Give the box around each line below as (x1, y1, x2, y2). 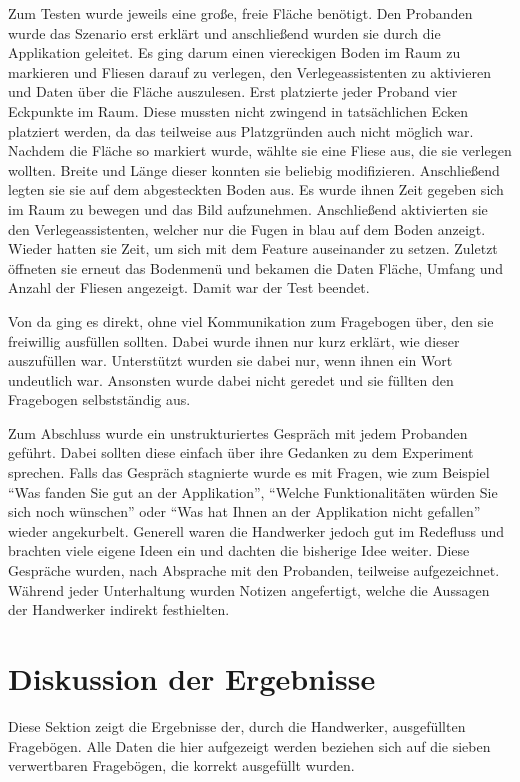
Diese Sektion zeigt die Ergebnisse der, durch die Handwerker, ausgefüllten (8, 715, 466, 736)
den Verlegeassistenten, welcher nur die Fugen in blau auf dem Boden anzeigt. (8, 218, 486, 239)
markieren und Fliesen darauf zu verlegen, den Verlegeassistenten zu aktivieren (8, 61, 491, 82)
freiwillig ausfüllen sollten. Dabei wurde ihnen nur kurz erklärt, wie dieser (8, 330, 460, 351)
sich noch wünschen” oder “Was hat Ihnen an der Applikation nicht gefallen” (8, 501, 481, 522)
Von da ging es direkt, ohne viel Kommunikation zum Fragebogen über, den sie (8, 310, 494, 331)
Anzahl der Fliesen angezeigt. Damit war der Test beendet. (8, 277, 370, 298)
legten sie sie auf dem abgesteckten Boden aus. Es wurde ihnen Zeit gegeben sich (8, 179, 504, 200)
